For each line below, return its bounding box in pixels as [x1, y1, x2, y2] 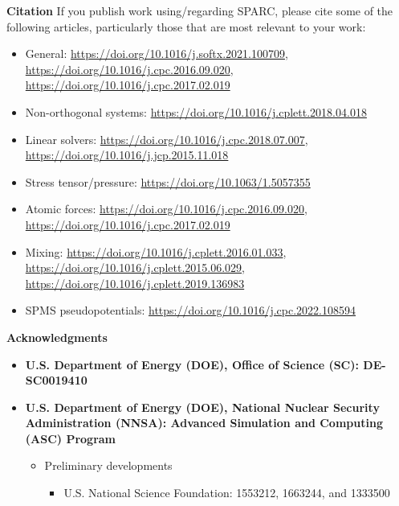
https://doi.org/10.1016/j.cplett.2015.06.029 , [25, 259, 245, 276]
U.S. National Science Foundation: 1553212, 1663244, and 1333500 [63, 484, 390, 501]
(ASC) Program [25, 430, 116, 446]
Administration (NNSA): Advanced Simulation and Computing [25, 414, 383, 431]
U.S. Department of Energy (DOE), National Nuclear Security [25, 398, 380, 415]
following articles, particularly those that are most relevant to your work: [6, 18, 366, 35]
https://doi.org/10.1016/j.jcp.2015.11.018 [25, 146, 229, 163]
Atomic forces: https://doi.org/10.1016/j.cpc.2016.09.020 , [25, 200, 307, 217]
